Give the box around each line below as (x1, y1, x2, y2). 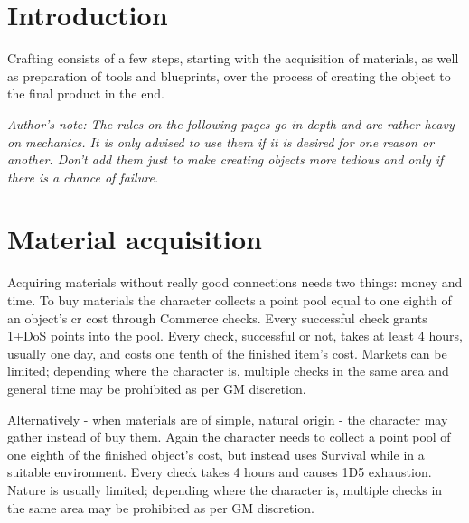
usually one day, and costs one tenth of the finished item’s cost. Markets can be (7, 343, 447, 362)
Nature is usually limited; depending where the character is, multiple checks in (7, 480, 443, 499)
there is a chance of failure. (7, 167, 159, 186)
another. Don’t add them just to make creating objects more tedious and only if (7, 150, 444, 169)
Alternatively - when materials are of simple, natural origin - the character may (7, 409, 448, 428)
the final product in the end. (7, 84, 164, 103)
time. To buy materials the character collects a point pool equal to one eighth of (7, 291, 452, 309)
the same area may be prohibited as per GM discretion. (7, 498, 314, 517)
